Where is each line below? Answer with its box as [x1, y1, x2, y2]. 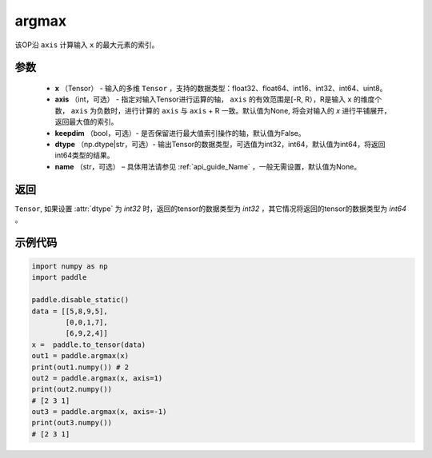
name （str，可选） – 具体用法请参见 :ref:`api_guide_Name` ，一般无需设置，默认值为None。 [54, 161, 362, 171]
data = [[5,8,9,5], [31, 306, 108, 316]
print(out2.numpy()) [31, 384, 112, 394]
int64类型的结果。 [54, 150, 114, 160]
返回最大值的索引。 [54, 117, 118, 127]
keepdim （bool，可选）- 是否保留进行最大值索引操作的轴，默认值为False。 [54, 128, 306, 137]
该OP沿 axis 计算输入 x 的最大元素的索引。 [14, 40, 159, 50]
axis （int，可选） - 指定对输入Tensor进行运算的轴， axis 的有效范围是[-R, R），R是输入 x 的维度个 [54, 94, 382, 104]
